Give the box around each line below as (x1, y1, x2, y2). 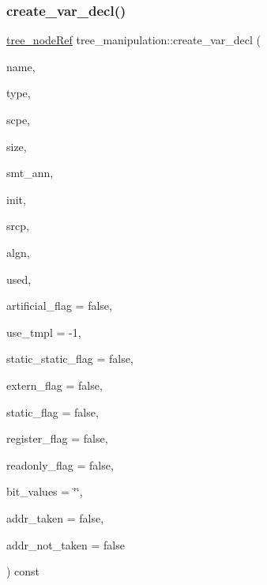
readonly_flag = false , (6, 456, 114, 473)
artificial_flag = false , (6, 297, 112, 314)
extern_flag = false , (6, 376, 103, 393)
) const (6, 563, 40, 579)
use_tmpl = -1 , (6, 323, 81, 340)
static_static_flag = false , (6, 350, 133, 367)
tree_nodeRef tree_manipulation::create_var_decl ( (6, 32, 261, 48)
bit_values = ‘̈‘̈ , (6, 483, 83, 500)
